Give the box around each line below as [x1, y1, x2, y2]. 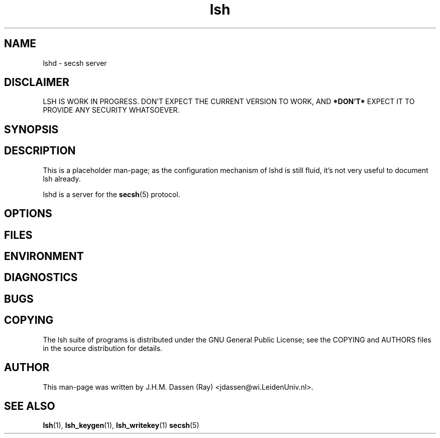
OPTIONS [4, 207, 52, 220]
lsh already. [43, 174, 81, 183]
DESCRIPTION [4, 144, 76, 157]
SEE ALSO [4, 399, 55, 412]
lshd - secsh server [43, 58, 107, 67]
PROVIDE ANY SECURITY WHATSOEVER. [43, 106, 180, 115]
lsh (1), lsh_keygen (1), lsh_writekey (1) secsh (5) [43, 421, 199, 430]
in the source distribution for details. [43, 343, 163, 353]
